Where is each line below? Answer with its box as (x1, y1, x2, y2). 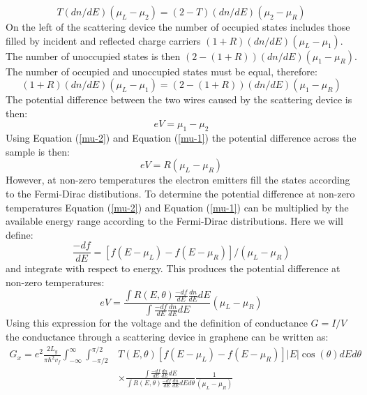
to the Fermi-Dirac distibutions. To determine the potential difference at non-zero (6, 186, 355, 200)
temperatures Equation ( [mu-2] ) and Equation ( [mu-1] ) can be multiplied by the (6, 200, 349, 214)
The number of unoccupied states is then (6, 48, 181, 63)
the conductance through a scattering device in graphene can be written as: (6, 329, 329, 344)
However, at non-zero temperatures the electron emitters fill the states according (6, 172, 350, 187)
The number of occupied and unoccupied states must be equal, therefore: (6, 64, 317, 78)
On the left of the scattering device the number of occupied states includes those (6, 20, 350, 33)
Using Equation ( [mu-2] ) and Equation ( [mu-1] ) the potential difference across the (6, 131, 357, 145)
